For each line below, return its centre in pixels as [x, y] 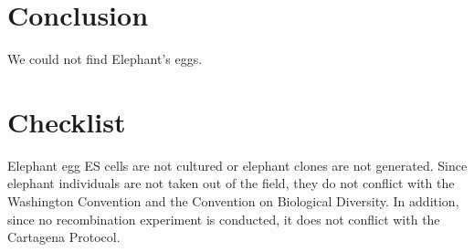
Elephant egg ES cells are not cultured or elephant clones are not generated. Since [237, 165]
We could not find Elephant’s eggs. [105, 59]
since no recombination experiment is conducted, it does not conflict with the [224, 219]
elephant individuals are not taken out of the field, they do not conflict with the [231, 183]
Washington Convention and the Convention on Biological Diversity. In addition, [233, 201]
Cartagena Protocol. [64, 237]
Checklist [67, 121]
